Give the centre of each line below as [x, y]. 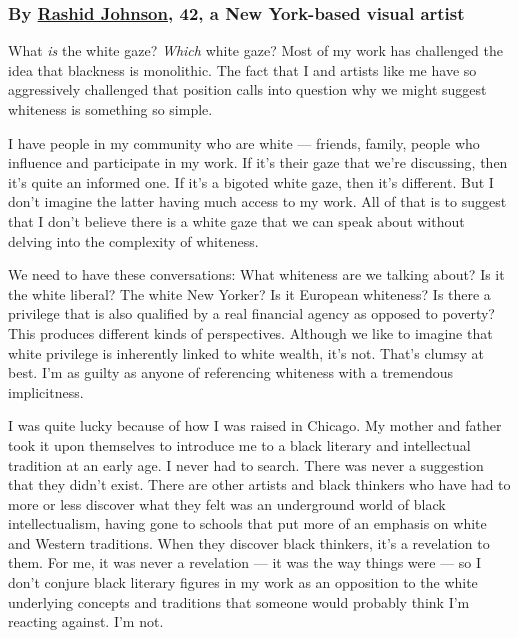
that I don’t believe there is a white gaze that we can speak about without [236, 220]
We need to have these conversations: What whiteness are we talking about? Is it [256, 274]
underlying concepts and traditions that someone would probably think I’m [239, 601]
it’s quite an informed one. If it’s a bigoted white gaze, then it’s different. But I [251, 181]
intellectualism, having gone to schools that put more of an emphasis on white [247, 523]
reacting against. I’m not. [86, 621]
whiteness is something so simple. [110, 109]
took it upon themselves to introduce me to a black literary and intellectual [239, 444]
